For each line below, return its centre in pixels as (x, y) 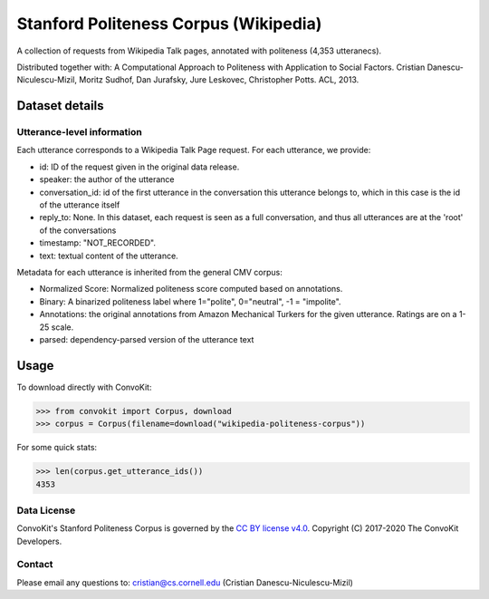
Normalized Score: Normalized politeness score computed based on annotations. (191, 289)
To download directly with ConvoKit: (84, 387)
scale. (62, 327)
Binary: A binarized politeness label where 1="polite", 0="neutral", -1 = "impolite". (190, 301)
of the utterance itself (80, 205)
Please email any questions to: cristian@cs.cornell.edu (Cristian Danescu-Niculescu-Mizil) (185, 582)
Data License (46, 510)
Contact (35, 565)
